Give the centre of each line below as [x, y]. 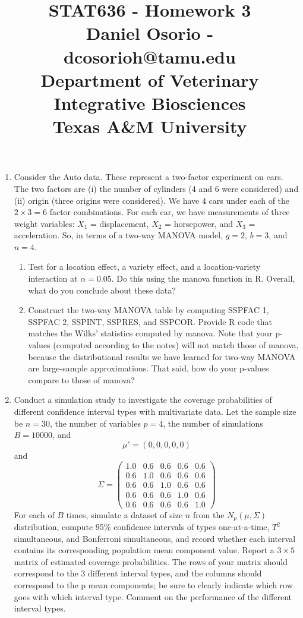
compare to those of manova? [81, 379]
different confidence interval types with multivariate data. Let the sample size [155, 411]
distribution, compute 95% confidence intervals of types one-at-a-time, [142, 527]
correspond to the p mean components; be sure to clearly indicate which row [153, 585]
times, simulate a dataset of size [124, 514]
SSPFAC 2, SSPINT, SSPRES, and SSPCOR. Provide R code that [150, 321]
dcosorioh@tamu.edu [150, 56]
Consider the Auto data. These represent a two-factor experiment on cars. [149, 177]
